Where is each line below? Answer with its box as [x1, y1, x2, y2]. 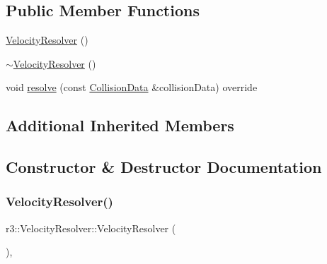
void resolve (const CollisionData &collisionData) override [6, 80, 258, 95]
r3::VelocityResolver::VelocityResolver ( [6, 220, 176, 235]
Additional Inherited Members [6, 114, 234, 136]
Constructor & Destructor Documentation [6, 156, 322, 178]
